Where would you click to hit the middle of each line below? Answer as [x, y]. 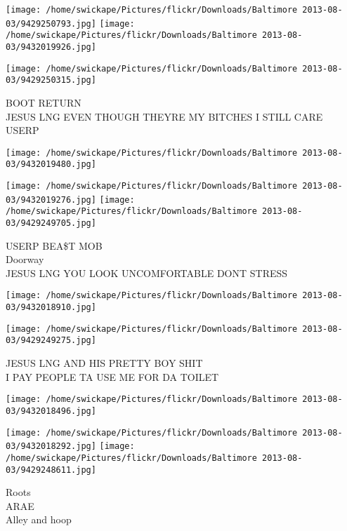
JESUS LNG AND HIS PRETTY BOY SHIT [104, 363]
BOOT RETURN [44, 102]
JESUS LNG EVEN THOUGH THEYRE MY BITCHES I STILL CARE [164, 116]
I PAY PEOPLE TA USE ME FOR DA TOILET [112, 376]
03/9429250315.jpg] [51, 80]
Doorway [25, 259]
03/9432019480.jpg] [51, 164]
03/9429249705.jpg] [51, 223]
